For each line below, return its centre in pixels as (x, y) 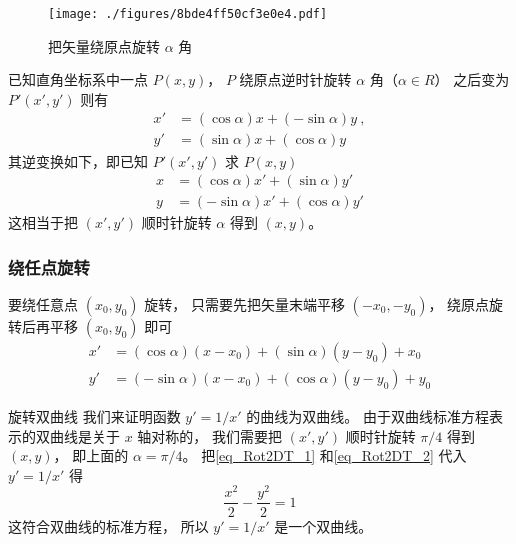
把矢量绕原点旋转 (104, 45)
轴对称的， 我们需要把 (210, 435)
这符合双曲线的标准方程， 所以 (108, 525)
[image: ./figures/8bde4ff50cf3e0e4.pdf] (188, 14)
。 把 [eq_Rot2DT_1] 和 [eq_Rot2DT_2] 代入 (324, 455)
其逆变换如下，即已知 (78, 160)
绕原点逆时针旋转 (295, 79)
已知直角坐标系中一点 (78, 79)
